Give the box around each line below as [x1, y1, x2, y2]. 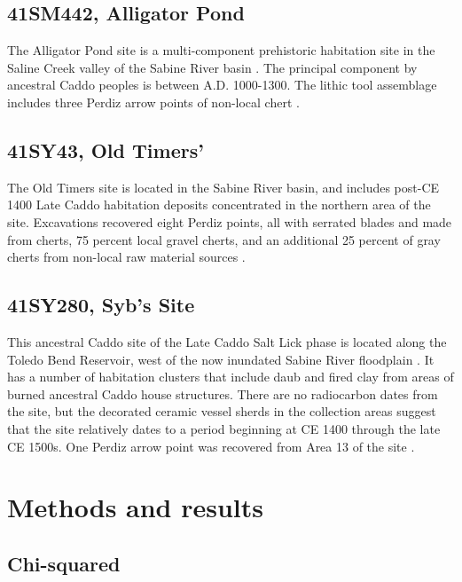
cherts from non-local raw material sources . [7, 248, 246, 266]
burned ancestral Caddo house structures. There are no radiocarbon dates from [7, 384, 438, 403]
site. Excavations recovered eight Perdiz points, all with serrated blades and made [7, 212, 452, 231]
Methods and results [7, 489, 264, 525]
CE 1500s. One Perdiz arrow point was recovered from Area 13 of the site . [7, 436, 415, 455]
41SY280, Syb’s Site [7, 291, 195, 319]
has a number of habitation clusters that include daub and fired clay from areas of [7, 367, 454, 386]
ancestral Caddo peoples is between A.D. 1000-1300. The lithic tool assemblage [7, 75, 437, 94]
